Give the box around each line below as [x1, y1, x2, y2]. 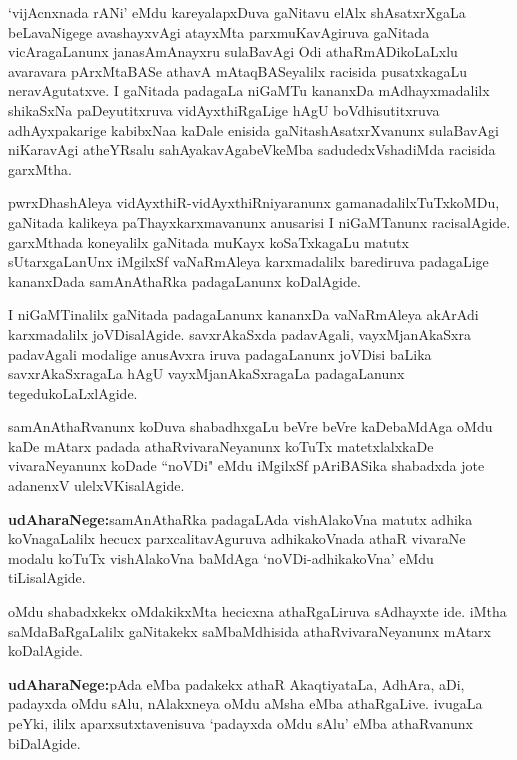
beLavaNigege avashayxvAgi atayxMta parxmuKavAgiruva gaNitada [8, 21, 430, 42]
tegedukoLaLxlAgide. [8, 382, 138, 403]
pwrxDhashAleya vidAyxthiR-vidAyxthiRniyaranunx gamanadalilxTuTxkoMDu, [8, 192, 500, 213]
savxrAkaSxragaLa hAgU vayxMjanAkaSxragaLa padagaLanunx [8, 363, 405, 384]
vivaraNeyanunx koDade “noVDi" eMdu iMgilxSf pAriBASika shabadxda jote [8, 455, 485, 476]
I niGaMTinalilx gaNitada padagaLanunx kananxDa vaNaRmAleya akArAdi [8, 304, 479, 325]
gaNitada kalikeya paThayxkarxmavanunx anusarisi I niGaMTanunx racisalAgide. [8, 211, 511, 232]
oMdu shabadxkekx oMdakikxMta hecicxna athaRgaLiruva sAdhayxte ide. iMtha [8, 601, 507, 622]
